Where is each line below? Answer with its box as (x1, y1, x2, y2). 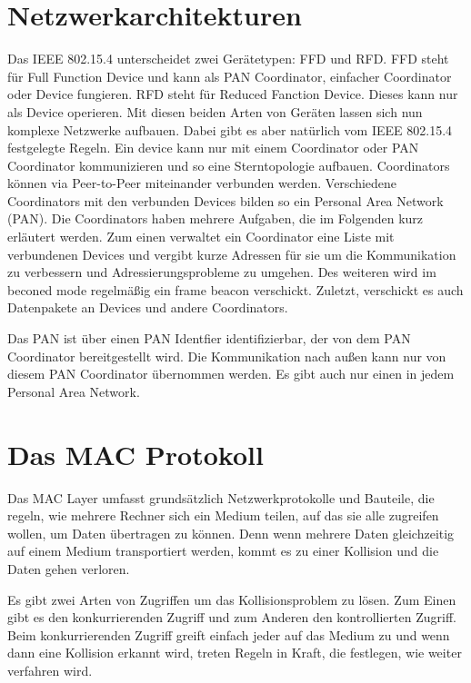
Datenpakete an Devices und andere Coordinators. (7, 298, 288, 317)
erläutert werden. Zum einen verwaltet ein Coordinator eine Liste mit (7, 227, 395, 246)
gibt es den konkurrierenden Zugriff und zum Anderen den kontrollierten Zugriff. (7, 608, 456, 627)
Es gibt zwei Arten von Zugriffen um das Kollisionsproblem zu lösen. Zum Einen (7, 589, 456, 609)
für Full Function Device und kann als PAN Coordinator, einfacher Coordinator (7, 66, 452, 85)
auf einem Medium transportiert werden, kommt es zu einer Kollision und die (7, 541, 439, 560)
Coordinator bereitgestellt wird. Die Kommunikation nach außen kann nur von (7, 346, 446, 365)
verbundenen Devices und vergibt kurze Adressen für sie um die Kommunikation (7, 244, 456, 263)
